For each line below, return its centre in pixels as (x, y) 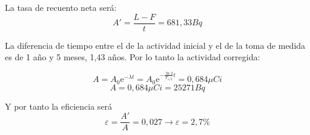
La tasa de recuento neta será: (61, 7)
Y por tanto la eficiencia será (59, 106)
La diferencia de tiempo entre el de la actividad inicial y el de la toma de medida (155, 45)
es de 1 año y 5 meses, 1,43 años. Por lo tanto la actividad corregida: (133, 57)
